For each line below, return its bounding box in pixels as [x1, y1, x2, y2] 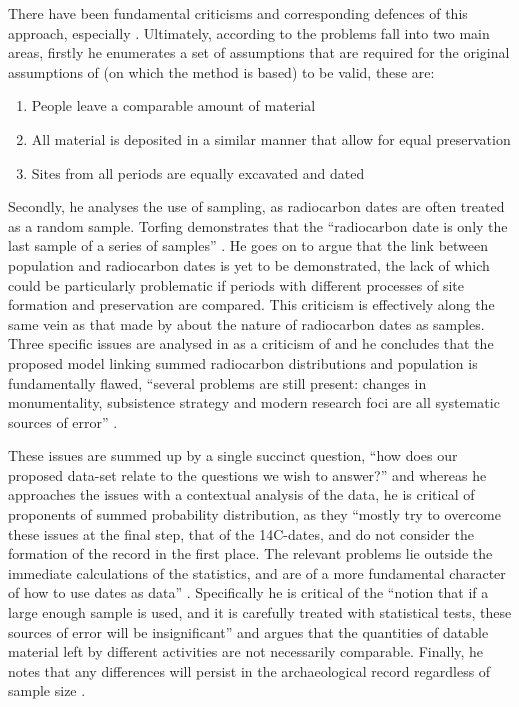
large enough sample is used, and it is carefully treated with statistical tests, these [8, 602, 512, 623]
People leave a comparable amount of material [31, 95, 316, 116]
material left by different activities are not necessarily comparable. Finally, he [8, 641, 484, 662]
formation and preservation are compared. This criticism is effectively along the [8, 294, 495, 315]
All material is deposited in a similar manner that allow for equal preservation [31, 128, 511, 149]
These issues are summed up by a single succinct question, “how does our [8, 445, 458, 466]
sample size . [8, 680, 86, 701]
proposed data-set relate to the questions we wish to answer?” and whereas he [8, 464, 487, 485]
